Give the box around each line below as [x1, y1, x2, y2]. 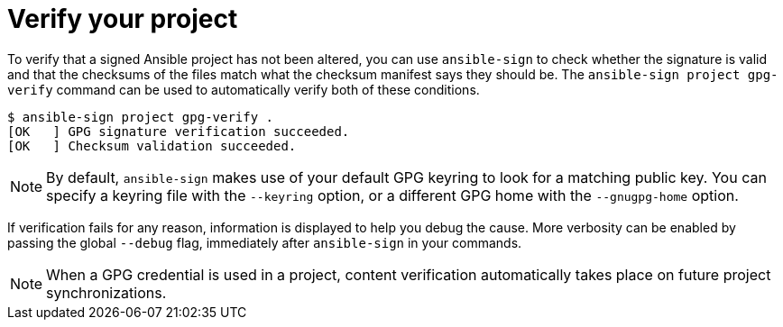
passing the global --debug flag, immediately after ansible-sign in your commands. [7, 234, 522, 250]
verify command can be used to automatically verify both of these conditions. [7, 81, 480, 97]
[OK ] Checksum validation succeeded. [7, 138, 297, 153]
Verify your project [7, 4, 238, 34]
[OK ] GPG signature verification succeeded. [7, 123, 350, 139]
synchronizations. [46, 283, 167, 302]
